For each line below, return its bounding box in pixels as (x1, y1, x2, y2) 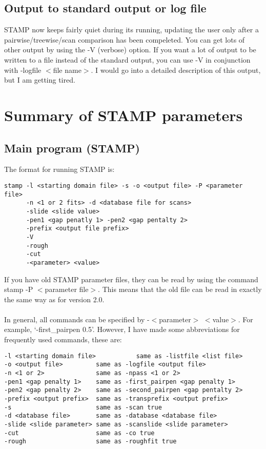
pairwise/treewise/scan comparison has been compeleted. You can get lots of (4, 34, 245, 45)
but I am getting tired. (4, 74, 75, 85)
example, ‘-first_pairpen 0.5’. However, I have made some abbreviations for (4, 324, 240, 335)
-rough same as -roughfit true (4, 438, 177, 445)
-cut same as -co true (4, 429, 155, 437)
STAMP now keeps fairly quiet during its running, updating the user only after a (4, 24, 259, 35)
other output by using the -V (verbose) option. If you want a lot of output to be (4, 44, 256, 55)
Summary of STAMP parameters (4, 104, 243, 125)
